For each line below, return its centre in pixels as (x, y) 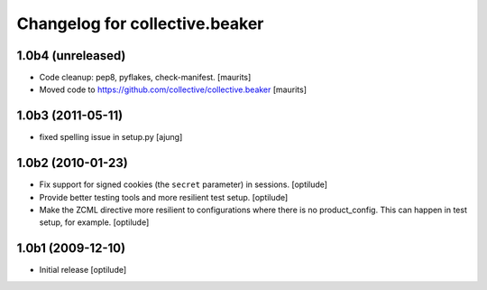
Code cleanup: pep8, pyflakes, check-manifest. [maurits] (145, 78)
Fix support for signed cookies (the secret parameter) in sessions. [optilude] (184, 184)
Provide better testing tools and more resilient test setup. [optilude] (164, 197)
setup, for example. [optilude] (94, 222)
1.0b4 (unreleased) (71, 56)
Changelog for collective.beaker (140, 23)
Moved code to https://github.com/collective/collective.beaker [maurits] (173, 89)
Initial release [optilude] (83, 270)
